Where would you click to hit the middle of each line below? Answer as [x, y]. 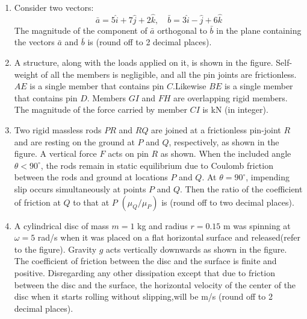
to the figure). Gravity [55, 249]
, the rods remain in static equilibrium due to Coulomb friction [157, 165]
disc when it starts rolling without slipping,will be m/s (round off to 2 [143, 296]
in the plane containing [259, 30]
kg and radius [163, 225]
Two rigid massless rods [58, 129]
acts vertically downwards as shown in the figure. [197, 249]
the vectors [34, 42]
